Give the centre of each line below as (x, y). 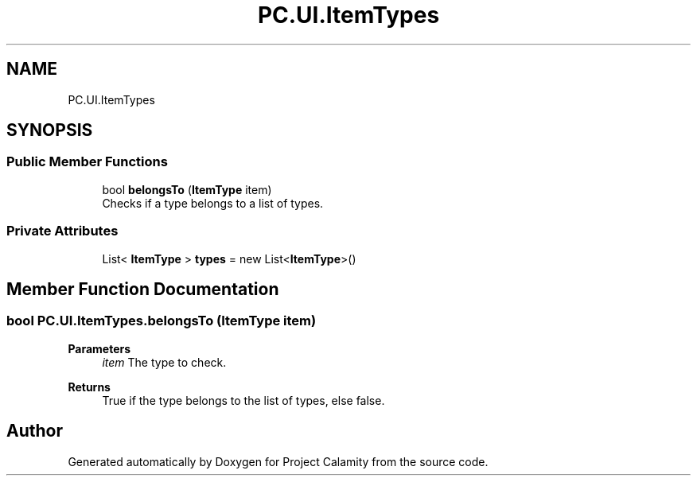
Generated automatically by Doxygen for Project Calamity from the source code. (278, 461)
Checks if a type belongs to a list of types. (213, 203)
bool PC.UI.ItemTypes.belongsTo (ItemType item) (162, 321)
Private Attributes (62, 231)
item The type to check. (164, 362)
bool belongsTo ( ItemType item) (187, 189)
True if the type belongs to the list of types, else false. (243, 400)
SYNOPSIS (50, 130)
